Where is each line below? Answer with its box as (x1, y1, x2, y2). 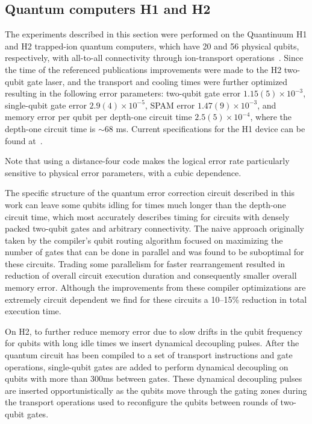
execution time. (5, 305, 61, 317)
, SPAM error (145, 98, 195, 111)
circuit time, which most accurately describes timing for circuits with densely (5, 210, 290, 223)
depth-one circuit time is (5, 122, 96, 134)
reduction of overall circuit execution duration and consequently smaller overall (5, 269, 297, 282)
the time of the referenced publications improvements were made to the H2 (5, 63, 282, 75)
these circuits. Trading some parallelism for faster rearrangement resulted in (5, 257, 285, 270)
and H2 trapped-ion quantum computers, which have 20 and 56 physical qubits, (5, 39, 299, 52)
